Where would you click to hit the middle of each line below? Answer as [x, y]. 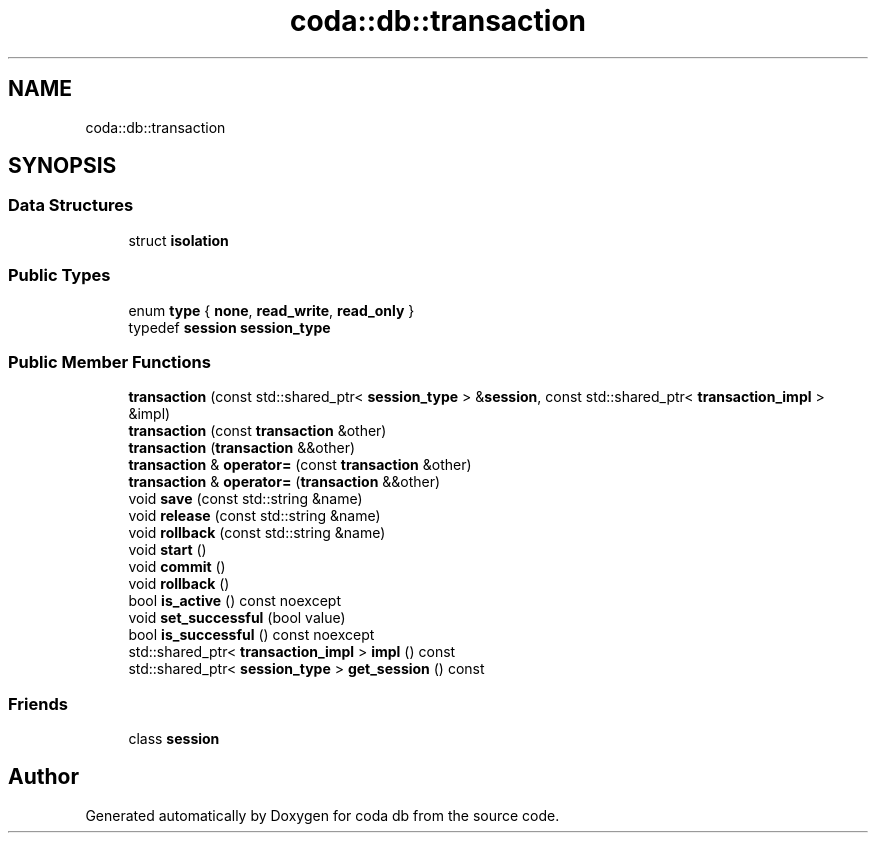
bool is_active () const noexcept [234, 601]
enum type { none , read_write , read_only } [271, 310]
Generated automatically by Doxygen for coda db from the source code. [322, 815]
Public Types [59, 275]
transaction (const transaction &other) [257, 431]
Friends [38, 703]
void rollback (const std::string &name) [257, 533]
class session [174, 739]
